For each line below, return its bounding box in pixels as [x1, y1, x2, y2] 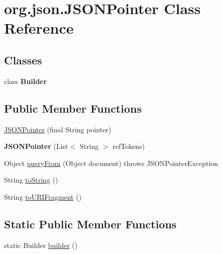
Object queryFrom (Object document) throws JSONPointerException [4, 157, 218, 168]
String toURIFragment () [4, 191, 82, 202]
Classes [4, 52, 42, 67]
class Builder [4, 75, 47, 86]
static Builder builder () [4, 239, 78, 250]
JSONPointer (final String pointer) [4, 124, 112, 134]
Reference [4, 18, 74, 38]
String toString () [4, 175, 58, 185]
